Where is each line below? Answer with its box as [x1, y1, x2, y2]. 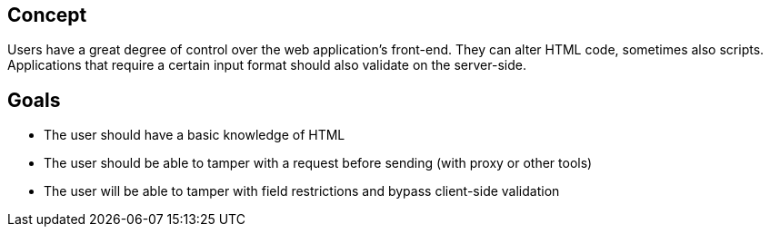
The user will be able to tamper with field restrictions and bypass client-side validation [44, 183, 560, 200]
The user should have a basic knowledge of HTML [44, 127, 345, 143]
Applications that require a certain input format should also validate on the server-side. [7, 57, 526, 73]
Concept [7, 4, 87, 26]
